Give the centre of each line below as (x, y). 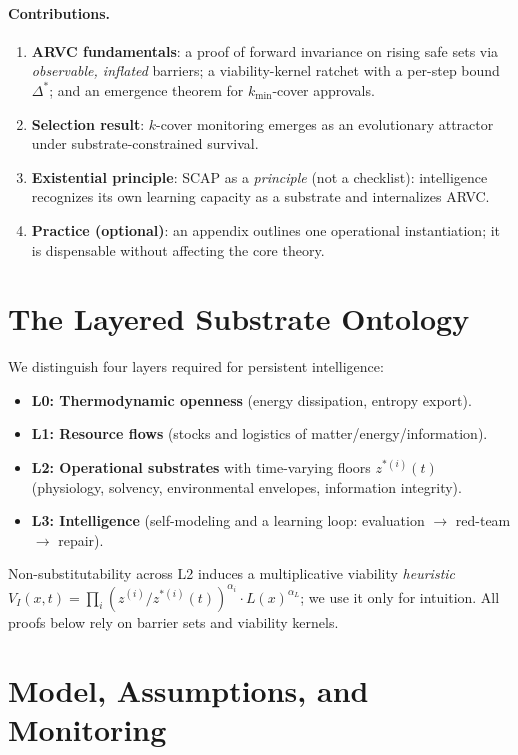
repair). (81, 539)
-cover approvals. (323, 89)
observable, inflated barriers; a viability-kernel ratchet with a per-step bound (265, 70)
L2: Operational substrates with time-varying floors (201, 467)
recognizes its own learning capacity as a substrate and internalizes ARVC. (260, 196)
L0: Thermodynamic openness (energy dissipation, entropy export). (251, 399)
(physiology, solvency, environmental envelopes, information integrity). (246, 486)
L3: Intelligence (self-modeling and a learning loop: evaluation (228, 520)
